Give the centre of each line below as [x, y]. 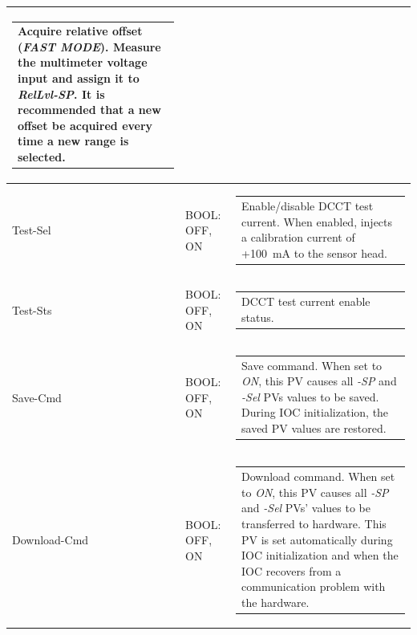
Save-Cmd [37, 397]
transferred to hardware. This [314, 523]
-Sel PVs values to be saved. [310, 396]
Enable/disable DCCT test [308, 206]
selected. [42, 157]
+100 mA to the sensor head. [314, 252]
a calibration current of [298, 237]
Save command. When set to [312, 365]
